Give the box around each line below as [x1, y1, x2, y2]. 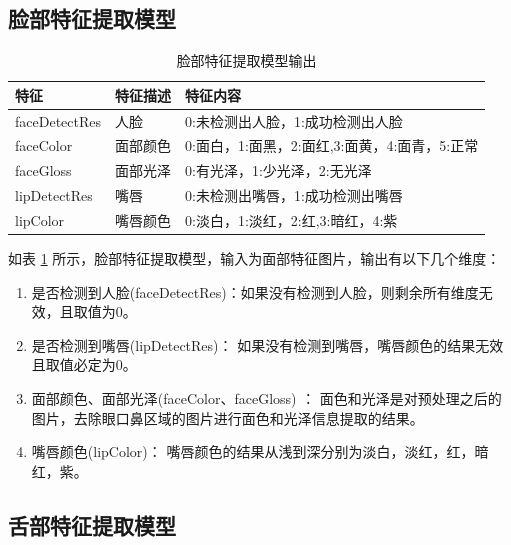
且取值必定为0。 [31, 354, 137, 375]
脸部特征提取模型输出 [176, 50, 317, 71]
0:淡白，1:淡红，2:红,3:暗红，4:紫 [185, 210, 398, 231]
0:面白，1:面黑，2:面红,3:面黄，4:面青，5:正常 [185, 135, 479, 156]
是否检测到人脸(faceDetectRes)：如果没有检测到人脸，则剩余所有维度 [31, 281, 479, 302]
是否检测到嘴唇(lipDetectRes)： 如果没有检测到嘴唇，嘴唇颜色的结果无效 [31, 334, 504, 355]
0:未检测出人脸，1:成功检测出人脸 [185, 110, 403, 131]
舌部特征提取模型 [8, 509, 176, 540]
